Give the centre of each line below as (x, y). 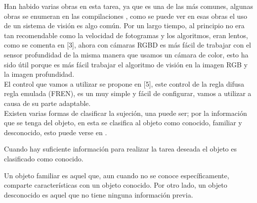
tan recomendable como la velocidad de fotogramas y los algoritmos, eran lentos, (126, 35)
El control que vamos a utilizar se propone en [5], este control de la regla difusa (124, 83)
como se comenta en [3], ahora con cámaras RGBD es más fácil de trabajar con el (128, 45)
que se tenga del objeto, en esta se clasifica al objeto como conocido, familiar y (123, 123)
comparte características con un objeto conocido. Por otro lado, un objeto (116, 185)
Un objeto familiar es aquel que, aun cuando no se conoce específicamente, (117, 175)
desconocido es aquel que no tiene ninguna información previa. (99, 194)
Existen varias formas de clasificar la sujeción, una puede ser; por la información (126, 113)
